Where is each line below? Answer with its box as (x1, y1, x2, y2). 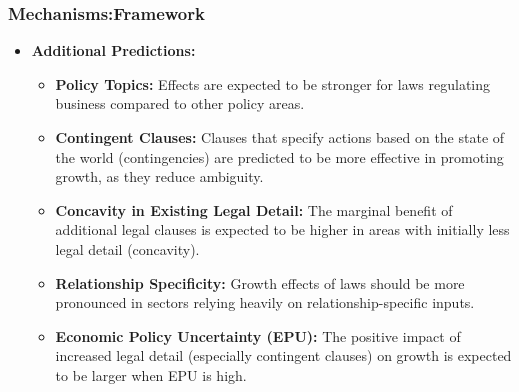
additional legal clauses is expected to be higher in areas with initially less (55, 219, 510, 240)
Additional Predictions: (31, 40, 196, 61)
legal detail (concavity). (55, 238, 200, 259)
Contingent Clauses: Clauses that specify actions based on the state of (55, 127, 505, 147)
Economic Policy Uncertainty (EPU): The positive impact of (55, 325, 461, 346)
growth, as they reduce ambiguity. (55, 166, 264, 187)
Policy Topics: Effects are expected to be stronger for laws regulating (55, 73, 491, 94)
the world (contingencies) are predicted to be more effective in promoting (55, 146, 504, 167)
